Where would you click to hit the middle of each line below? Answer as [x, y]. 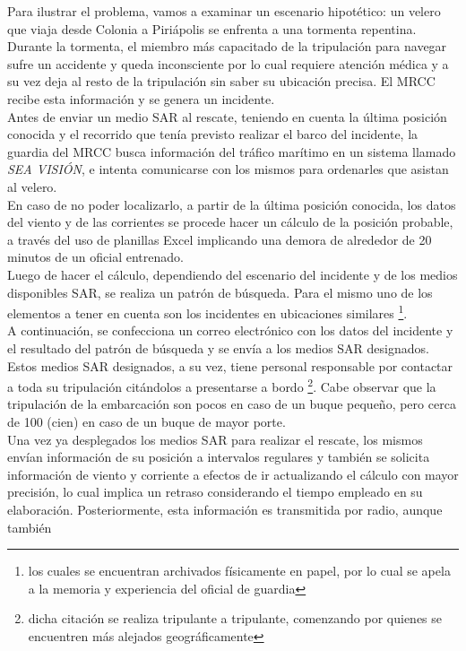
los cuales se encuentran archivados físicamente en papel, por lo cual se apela [239, 571]
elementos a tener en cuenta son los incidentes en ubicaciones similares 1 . [207, 312]
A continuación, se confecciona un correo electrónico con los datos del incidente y [230, 330]
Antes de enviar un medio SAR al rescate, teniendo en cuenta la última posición [227, 116]
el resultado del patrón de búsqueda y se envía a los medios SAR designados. [218, 347]
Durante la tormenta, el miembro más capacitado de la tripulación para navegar [227, 46]
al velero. [32, 186]
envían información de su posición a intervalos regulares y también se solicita [219, 457]
